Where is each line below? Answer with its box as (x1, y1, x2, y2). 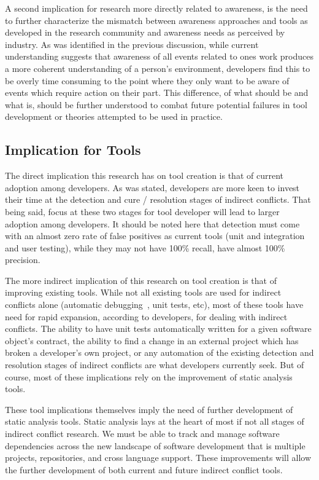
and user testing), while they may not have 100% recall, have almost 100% (5, 241, 285, 254)
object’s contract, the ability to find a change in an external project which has (5, 334, 299, 347)
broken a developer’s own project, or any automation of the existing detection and (5, 346, 314, 359)
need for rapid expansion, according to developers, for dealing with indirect (5, 310, 288, 323)
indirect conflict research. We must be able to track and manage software (5, 427, 280, 440)
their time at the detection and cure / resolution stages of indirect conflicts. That (5, 193, 311, 206)
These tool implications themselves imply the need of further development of (5, 403, 293, 415)
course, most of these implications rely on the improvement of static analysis (5, 370, 293, 383)
